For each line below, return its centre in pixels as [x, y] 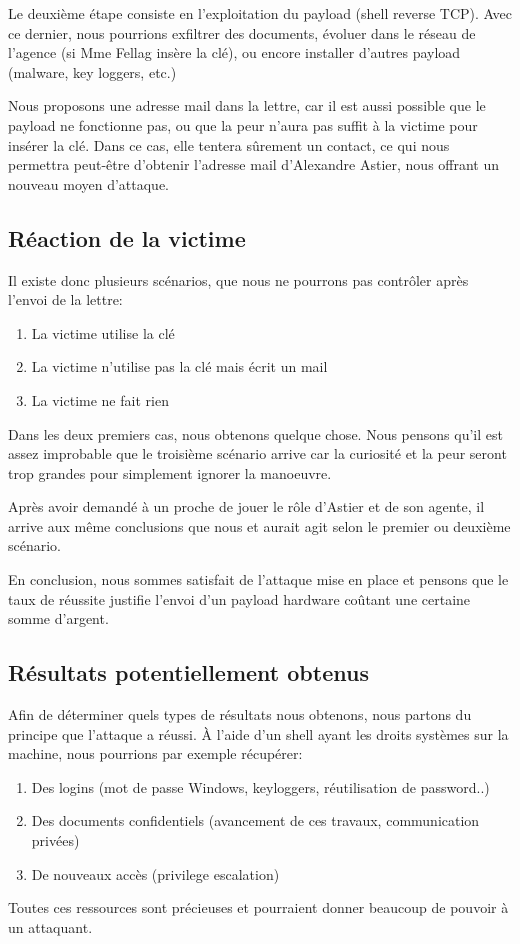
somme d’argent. [58, 618]
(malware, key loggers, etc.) [92, 71]
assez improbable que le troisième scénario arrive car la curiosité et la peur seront [257, 453]
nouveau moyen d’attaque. [89, 183]
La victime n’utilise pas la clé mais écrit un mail [179, 366]
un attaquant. [50, 926]
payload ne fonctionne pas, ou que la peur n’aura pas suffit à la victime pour [243, 124]
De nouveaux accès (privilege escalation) [155, 873]
